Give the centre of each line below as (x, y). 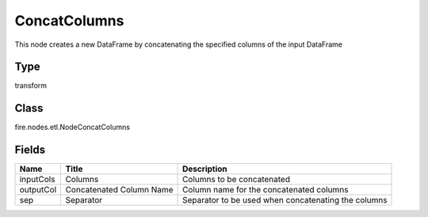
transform (31, 86)
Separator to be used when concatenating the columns (285, 200)
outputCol (38, 190)
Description (205, 169)
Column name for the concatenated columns (266, 190)
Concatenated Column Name (119, 190)
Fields (30, 150)
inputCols (37, 180)
